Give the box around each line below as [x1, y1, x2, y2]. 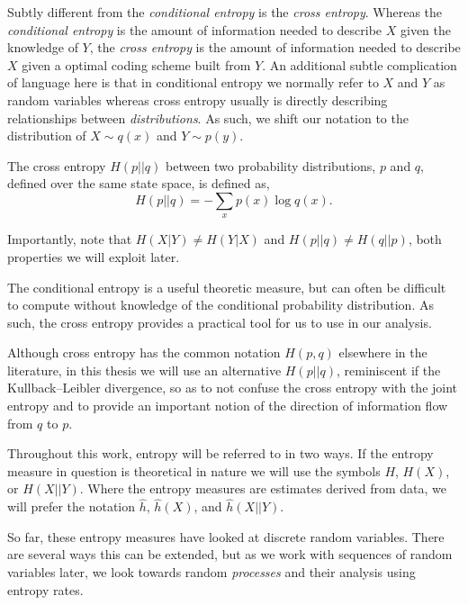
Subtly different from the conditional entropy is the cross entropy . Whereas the [7, 3, 443, 21]
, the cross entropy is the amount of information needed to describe [89, 38, 461, 57]
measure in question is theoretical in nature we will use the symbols [7, 461, 381, 480]
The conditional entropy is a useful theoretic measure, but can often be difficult [7, 277, 446, 296]
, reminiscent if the [336, 360, 441, 379]
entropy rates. [7, 580, 84, 599]
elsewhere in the [338, 343, 427, 362]
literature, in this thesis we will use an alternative [7, 360, 282, 379]
